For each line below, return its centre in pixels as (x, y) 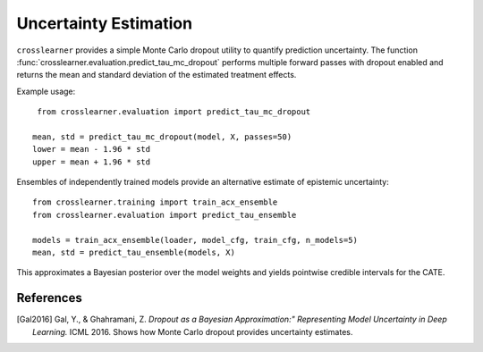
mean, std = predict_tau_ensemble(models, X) (134, 253)
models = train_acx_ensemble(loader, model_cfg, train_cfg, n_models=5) (195, 240)
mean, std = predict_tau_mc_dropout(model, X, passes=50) (162, 137)
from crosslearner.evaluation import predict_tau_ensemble (165, 215)
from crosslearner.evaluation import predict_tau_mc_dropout (174, 112)
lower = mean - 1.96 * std (92, 149)
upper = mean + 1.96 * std (92, 162)
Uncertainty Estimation (104, 23)
